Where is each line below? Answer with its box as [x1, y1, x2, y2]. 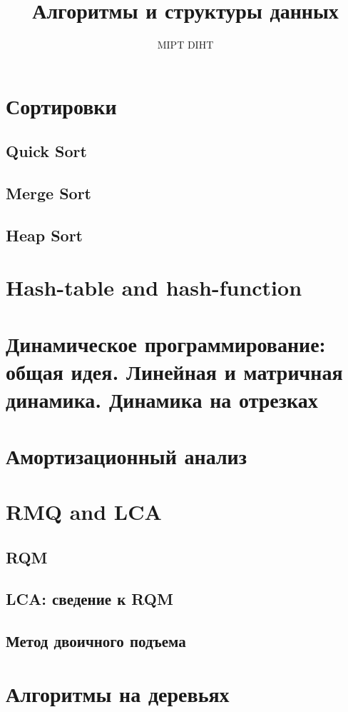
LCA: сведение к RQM [6, 588, 173, 610]
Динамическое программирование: [6, 329, 326, 358]
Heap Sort [6, 224, 83, 246]
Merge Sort [6, 182, 91, 204]
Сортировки [6, 91, 117, 120]
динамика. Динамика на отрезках [6, 385, 318, 414]
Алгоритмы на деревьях [6, 678, 230, 708]
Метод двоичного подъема [6, 630, 186, 652]
